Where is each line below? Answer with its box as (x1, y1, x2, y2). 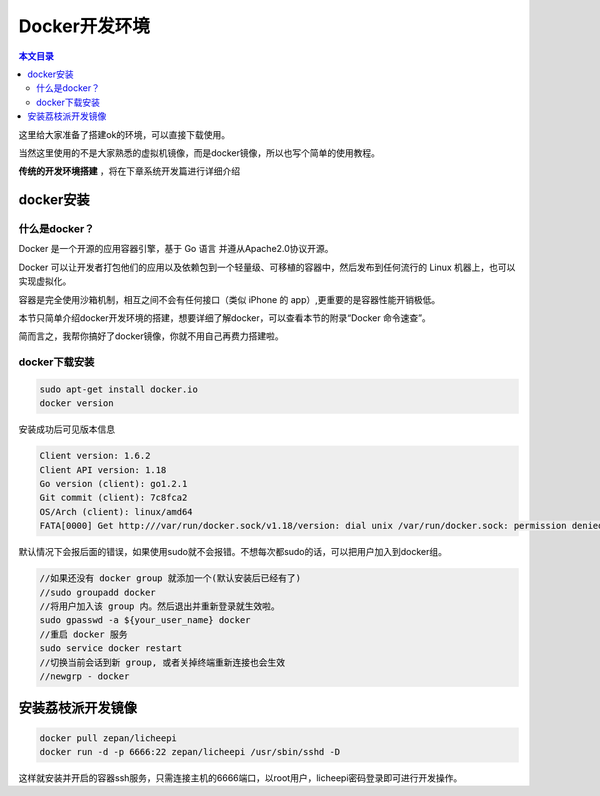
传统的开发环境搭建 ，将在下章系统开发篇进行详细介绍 (18, 165, 240, 177)
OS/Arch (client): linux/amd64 (39, 506, 194, 517)
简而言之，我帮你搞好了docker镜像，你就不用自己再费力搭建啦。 (18, 330, 284, 342)
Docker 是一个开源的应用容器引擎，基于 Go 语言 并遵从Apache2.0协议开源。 (18, 243, 334, 255)
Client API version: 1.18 (39, 464, 167, 475)
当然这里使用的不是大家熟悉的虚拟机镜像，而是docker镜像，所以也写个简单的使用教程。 (18, 146, 380, 159)
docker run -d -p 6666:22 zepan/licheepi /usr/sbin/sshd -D (39, 746, 341, 757)
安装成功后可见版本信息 (18, 423, 115, 435)
